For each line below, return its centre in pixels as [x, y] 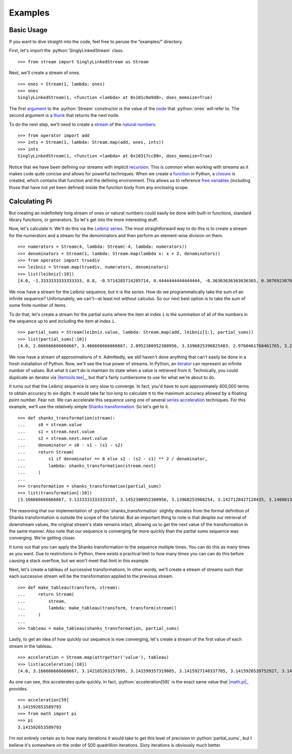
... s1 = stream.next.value [56, 432]
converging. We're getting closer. [42, 538]
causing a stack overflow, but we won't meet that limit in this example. [79, 561]
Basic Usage [28, 30]
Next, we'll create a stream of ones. [45, 73]
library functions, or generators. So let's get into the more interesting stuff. [83, 220]
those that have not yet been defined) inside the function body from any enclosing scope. [99, 187]
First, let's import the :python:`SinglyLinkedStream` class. [66, 51]
